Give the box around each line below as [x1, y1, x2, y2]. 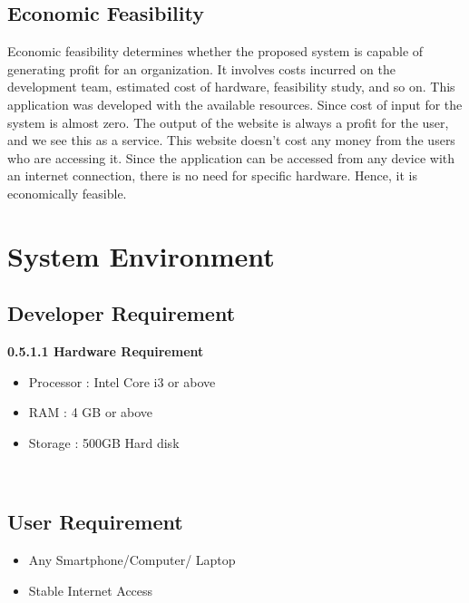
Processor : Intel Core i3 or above [28, 372, 216, 391]
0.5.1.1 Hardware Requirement [7, 342, 204, 361]
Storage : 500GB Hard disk [28, 433, 180, 452]
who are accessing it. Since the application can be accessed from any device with [7, 148, 455, 167]
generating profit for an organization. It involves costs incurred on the [7, 59, 396, 78]
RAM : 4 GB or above [28, 403, 153, 422]
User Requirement [7, 508, 183, 536]
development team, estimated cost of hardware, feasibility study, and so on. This [7, 77, 455, 96]
